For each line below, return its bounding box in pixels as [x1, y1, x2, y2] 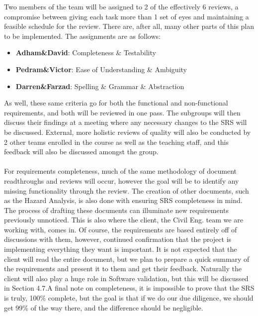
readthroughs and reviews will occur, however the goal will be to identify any [4, 175, 239, 186]
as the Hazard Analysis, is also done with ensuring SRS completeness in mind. [4, 195, 243, 206]
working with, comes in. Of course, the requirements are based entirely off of [4, 224, 237, 234]
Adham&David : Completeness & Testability [15, 47, 156, 58]
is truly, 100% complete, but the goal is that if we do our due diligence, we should [4, 293, 254, 303]
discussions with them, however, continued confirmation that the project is [4, 234, 232, 244]
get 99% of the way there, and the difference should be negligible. [4, 302, 203, 313]
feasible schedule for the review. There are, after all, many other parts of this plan [4, 21, 255, 31]
